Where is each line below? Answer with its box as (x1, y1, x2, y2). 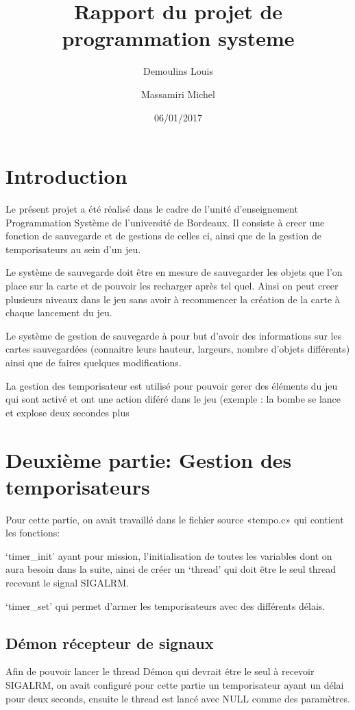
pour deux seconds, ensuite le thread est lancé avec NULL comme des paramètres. (5, 691, 350, 705)
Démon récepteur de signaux (5, 632, 214, 653)
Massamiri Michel (141, 86, 215, 101)
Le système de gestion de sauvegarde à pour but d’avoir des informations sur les (5, 328, 342, 342)
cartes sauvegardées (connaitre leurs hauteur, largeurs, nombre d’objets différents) (5, 342, 350, 356)
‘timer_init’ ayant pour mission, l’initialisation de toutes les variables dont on (5, 548, 332, 563)
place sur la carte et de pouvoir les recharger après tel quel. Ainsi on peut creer (5, 279, 339, 292)
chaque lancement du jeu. (5, 305, 112, 320)
